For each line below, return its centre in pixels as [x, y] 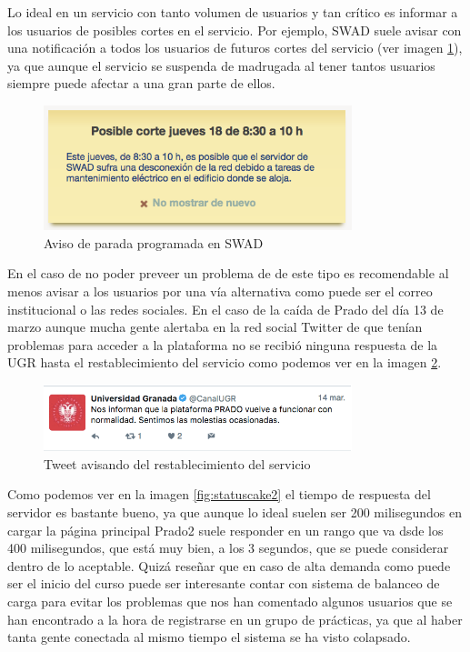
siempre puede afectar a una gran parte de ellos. [141, 83]
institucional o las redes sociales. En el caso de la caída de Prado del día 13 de [225, 309]
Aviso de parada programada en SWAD [154, 242]
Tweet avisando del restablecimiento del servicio [177, 463]
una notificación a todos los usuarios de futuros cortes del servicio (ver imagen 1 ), [235, 48]
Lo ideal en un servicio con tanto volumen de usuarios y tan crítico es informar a [233, 12]
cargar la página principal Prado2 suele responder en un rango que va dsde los [225, 530]
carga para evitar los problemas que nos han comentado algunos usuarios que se [230, 601]
